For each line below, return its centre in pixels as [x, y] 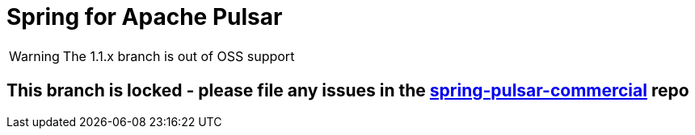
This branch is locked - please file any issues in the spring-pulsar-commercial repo [348, 91]
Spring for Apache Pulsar [145, 17]
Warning [34, 56]
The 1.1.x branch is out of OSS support [179, 56]
